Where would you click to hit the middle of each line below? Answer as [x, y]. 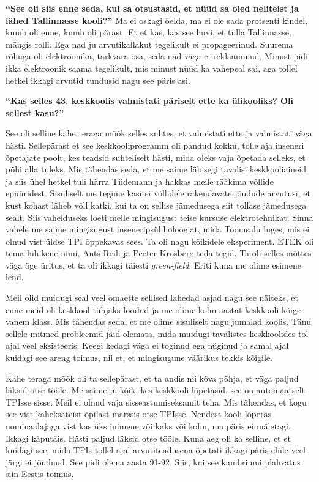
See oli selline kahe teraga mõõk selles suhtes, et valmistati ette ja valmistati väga [159, 133]
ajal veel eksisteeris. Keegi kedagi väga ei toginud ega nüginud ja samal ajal [147, 345]
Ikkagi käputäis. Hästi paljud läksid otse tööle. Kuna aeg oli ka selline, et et [148, 438]
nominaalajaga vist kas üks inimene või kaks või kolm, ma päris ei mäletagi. [148, 426]
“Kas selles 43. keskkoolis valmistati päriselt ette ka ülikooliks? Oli [149, 101]
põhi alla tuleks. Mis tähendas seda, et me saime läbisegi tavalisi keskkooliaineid [156, 169]
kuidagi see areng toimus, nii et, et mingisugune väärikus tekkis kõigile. [139, 358]
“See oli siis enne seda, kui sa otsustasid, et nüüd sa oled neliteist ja [152, 8]
